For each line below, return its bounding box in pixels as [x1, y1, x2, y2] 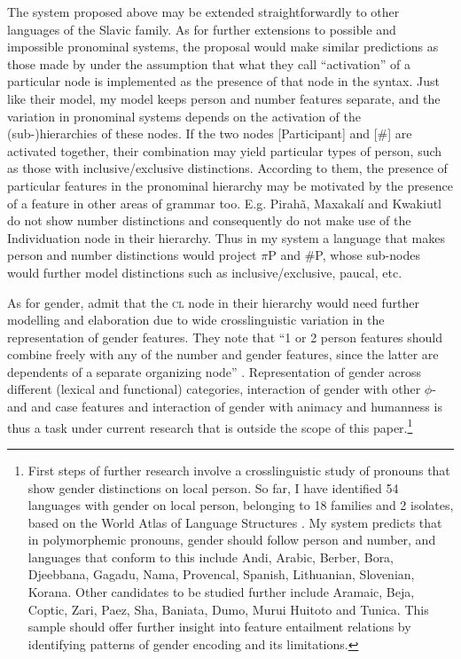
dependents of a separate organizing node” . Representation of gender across [7, 362, 422, 380]
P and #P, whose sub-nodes [268, 246, 420, 264]
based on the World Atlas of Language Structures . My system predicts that [27, 513, 442, 531]
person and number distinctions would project [7, 246, 257, 264]
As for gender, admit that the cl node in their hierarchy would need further [7, 293, 419, 311]
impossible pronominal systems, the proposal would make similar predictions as [7, 37, 439, 56]
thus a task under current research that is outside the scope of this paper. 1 [7, 415, 413, 436]
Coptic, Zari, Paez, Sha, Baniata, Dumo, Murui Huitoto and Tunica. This [27, 600, 429, 618]
